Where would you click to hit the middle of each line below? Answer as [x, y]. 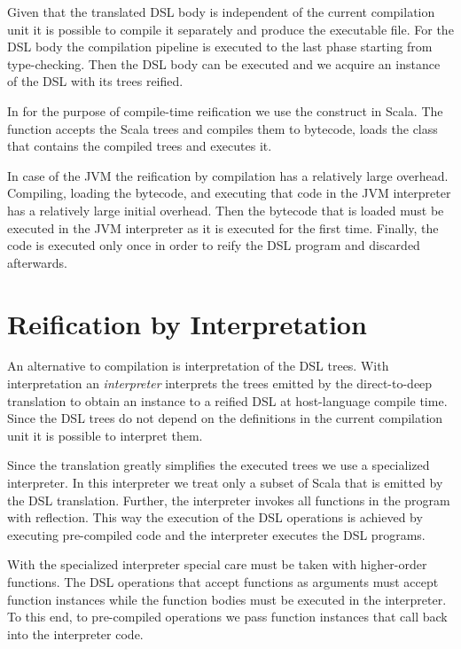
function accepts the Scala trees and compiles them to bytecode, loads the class [223, 128]
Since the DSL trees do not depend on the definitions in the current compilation [225, 418]
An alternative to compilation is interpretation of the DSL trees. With [198, 366]
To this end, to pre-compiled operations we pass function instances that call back [227, 617]
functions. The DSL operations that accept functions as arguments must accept [223, 581]
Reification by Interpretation [187, 323]
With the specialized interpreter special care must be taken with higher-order [217, 564]
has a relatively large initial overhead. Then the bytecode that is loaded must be [226, 210]
